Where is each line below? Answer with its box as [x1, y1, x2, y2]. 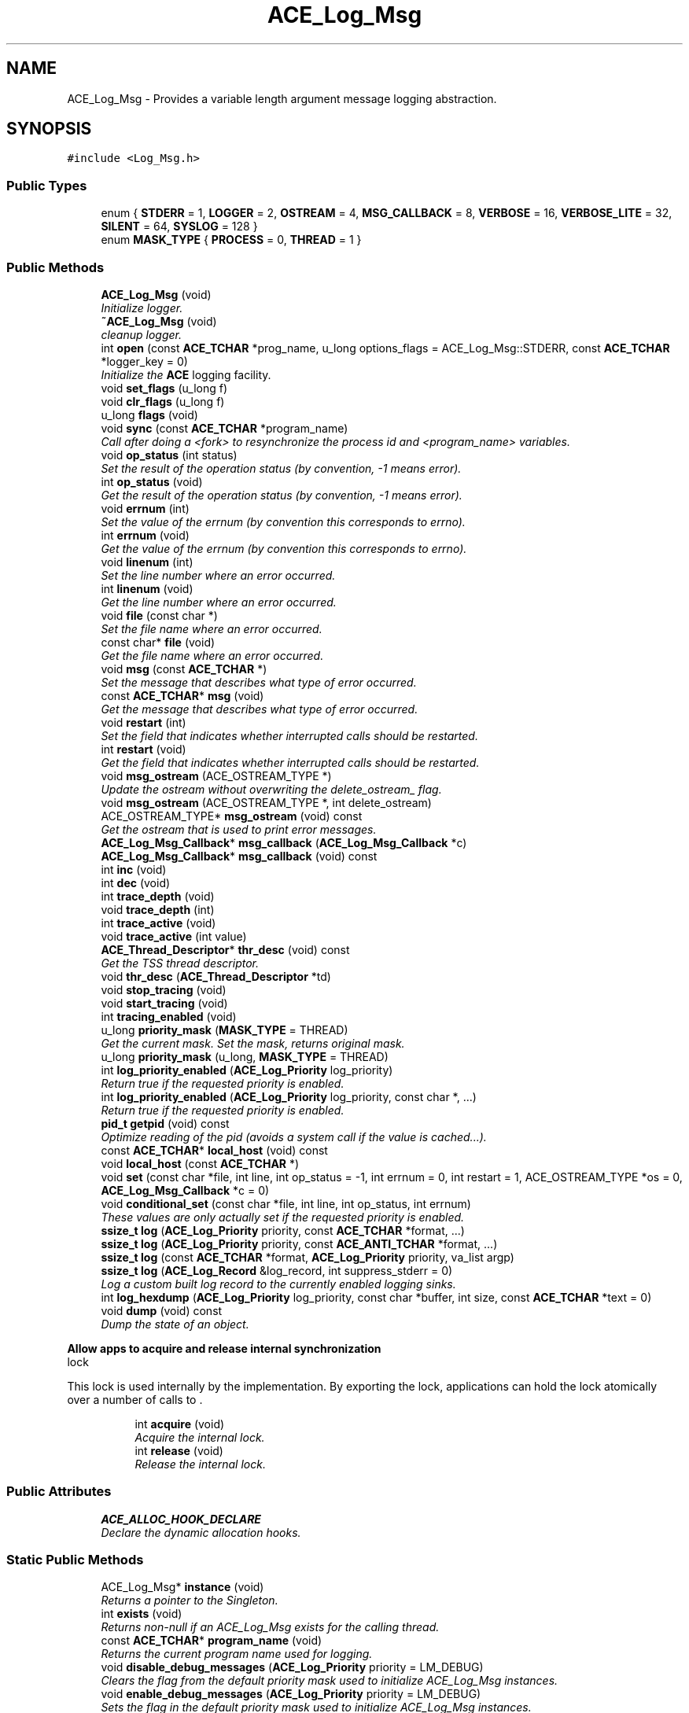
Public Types [6, 177, 87, 193]
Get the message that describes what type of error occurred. [101, 702, 418, 716]
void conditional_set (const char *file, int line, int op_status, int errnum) [101, 1196, 471, 1210]
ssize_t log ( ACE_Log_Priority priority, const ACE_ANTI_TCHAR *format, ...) [101, 1236, 498, 1251]
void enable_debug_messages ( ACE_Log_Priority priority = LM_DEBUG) [101, 1687, 481, 1701]
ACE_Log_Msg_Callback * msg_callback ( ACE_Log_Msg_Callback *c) [101, 835, 467, 849]
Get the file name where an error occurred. [101, 648, 324, 662]
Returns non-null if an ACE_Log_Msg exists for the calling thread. [101, 1620, 440, 1634]
